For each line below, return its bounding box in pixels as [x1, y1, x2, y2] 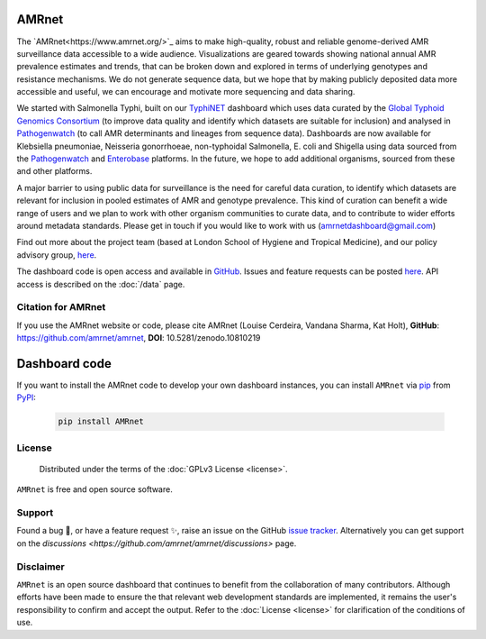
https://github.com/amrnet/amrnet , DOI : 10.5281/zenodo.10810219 [16, 333, 261, 343]
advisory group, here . [16, 249, 97, 260]
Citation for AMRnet [16, 301, 106, 314]
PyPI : [16, 392, 36, 403]
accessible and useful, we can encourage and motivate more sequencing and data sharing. [16, 87, 355, 97]
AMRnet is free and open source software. [16, 484, 173, 495]
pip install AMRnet [58, 416, 144, 427]
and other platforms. [16, 166, 93, 177]
